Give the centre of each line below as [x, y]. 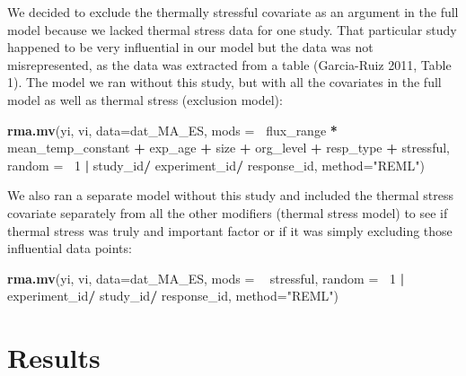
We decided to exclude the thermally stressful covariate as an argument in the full [233, 12]
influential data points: [70, 248]
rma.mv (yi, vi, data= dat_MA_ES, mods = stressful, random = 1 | [206, 278]
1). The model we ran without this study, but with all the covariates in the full [224, 82]
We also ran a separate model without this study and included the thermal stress [230, 195]
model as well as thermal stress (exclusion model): [145, 99]
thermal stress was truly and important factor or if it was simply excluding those [230, 230]
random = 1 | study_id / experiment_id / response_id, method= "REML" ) [216, 165]
